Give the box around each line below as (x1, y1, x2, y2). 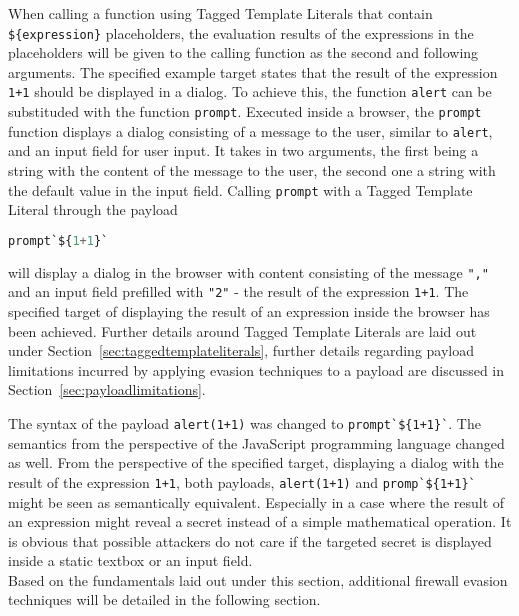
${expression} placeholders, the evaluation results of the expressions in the (8, 22, 474, 43)
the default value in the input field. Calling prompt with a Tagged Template (8, 179, 473, 200)
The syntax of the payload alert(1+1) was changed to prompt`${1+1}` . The (8, 413, 481, 433)
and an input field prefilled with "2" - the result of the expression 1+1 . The (8, 281, 469, 302)
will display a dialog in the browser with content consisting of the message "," (8, 261, 489, 282)
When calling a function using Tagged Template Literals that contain (8, 3, 433, 23)
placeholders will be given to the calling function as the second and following (8, 42, 479, 63)
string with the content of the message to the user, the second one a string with (8, 160, 496, 180)
